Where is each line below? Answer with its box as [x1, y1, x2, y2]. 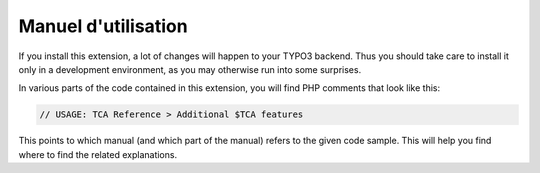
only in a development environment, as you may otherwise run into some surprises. [18, 63, 362, 75]
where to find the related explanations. [18, 148, 178, 160]
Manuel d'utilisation [18, 15, 189, 37]
